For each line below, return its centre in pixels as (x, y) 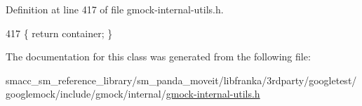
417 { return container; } (59, 33)
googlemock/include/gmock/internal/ (86, 94)
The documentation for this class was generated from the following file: (158, 57)
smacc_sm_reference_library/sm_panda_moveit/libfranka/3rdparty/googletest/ (181, 80)
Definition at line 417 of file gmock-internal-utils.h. (115, 9)
